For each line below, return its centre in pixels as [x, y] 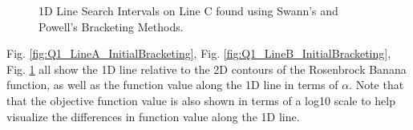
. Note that [377, 85]
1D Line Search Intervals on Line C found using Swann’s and [188, 10]
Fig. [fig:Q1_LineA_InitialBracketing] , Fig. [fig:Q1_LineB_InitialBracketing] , [199, 53]
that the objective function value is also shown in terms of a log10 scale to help [201, 100]
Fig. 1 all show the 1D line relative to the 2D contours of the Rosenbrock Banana [206, 69]
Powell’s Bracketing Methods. [111, 26]
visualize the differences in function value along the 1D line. [153, 116]
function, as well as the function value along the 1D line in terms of [172, 85]
